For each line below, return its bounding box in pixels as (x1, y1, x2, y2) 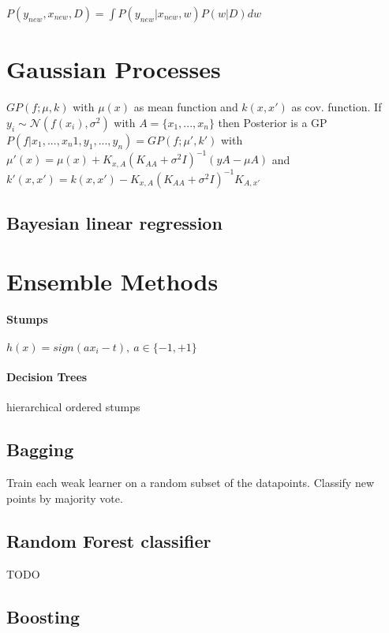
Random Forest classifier (6, 528, 211, 552)
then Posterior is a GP (218, 114, 327, 130)
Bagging (6, 437, 74, 462)
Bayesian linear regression (6, 211, 223, 235)
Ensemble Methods (6, 264, 219, 297)
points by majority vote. (6, 489, 123, 506)
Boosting (6, 604, 80, 628)
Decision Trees (6, 369, 88, 385)
